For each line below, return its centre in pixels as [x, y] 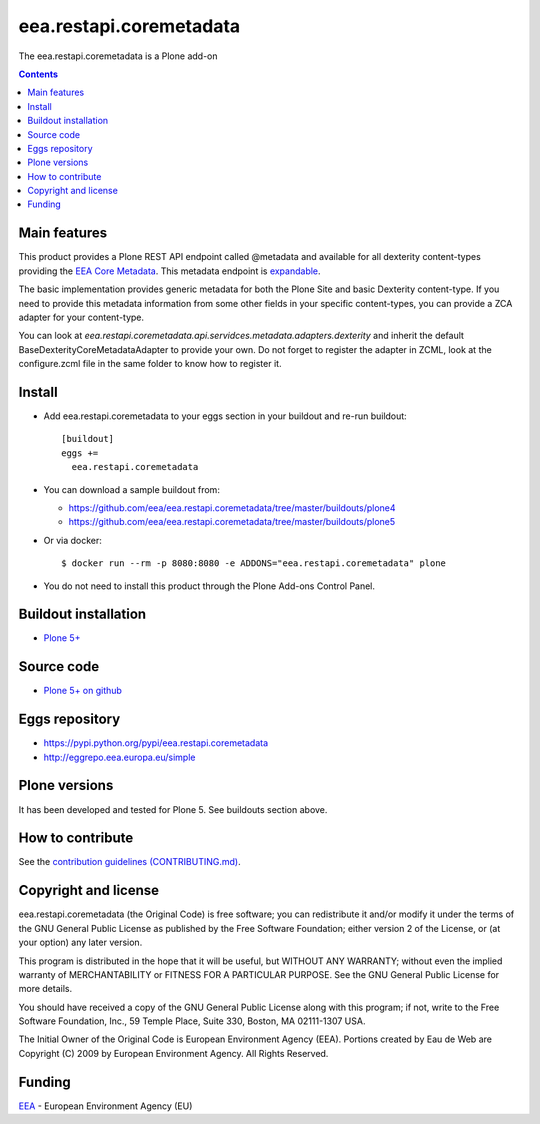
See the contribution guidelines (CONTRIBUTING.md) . [129, 862]
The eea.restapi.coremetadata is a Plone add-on [118, 56]
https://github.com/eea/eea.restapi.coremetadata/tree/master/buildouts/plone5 [232, 522]
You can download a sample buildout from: [131, 489]
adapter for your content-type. [81, 317]
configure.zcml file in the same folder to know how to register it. [150, 364]
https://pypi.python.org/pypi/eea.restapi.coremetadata [156, 743]
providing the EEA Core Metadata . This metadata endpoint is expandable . [169, 271]
